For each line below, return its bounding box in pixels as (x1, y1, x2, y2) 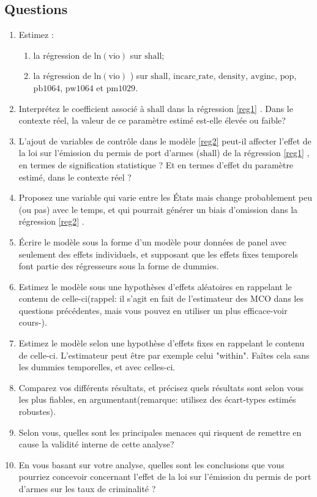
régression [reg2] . (18, 215, 84, 228)
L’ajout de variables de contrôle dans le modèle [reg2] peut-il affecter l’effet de (18, 134, 311, 147)
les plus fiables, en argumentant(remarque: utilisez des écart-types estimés (18, 393, 296, 406)
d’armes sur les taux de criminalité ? (18, 482, 156, 495)
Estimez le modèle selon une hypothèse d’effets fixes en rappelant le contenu (18, 337, 305, 349)
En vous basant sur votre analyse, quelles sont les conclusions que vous (18, 458, 285, 471)
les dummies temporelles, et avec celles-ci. (18, 361, 176, 373)
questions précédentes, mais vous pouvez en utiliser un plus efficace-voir (18, 304, 288, 316)
